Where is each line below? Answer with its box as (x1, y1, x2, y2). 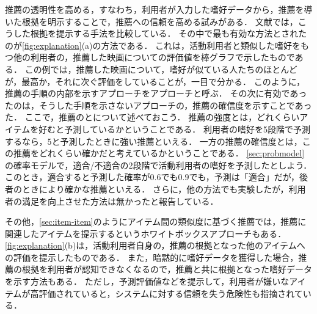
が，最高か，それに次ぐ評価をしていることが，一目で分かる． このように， (5, 75, 305, 87)
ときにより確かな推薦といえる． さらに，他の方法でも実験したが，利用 (21, 182, 306, 195)
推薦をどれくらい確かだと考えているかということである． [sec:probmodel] (13, 147, 305, 159)
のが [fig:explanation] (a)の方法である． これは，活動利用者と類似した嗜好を (5, 38, 301, 51)
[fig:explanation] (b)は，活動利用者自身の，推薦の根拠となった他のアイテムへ (5, 239, 305, 252)
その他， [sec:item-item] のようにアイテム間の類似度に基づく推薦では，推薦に (5, 215, 307, 228)
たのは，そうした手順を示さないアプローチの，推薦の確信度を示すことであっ (5, 98, 312, 111)
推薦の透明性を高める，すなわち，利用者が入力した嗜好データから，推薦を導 (5, 3, 313, 15)
